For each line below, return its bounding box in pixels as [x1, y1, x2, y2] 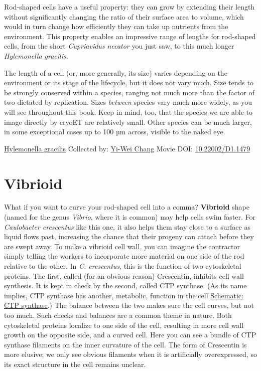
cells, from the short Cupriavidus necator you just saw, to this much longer [4, 41, 234, 51]
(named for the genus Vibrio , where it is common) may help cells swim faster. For [4, 212, 256, 222]
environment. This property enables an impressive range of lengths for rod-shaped [4, 31, 256, 41]
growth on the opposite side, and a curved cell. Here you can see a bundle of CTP [4, 329, 256, 340]
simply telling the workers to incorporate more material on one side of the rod [4, 251, 244, 261]
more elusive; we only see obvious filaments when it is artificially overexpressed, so [4, 349, 257, 359]
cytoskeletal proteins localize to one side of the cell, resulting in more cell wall [4, 319, 244, 330]
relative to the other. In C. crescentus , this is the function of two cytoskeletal [4, 261, 241, 271]
